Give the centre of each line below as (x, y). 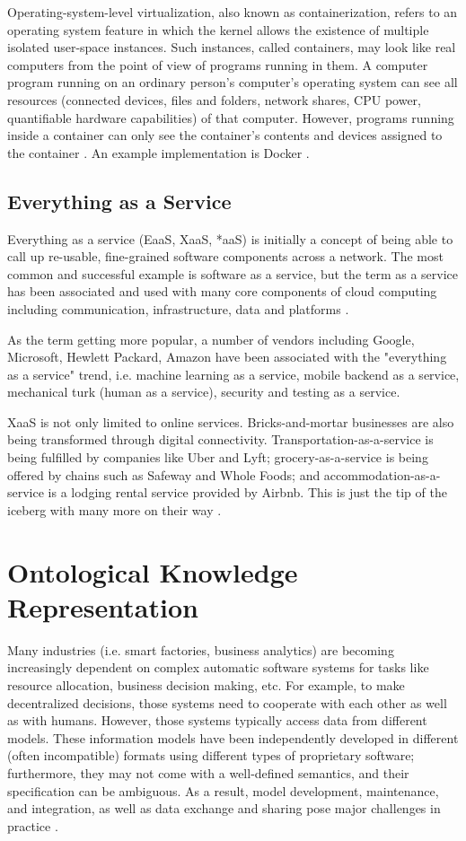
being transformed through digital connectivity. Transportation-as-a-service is (220, 439)
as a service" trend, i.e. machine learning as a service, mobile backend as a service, (233, 374)
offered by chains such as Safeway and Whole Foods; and (164, 474)
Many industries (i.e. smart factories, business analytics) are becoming (201, 649)
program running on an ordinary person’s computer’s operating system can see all (233, 82)
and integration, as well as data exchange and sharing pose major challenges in (224, 808)
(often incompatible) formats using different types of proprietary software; (211, 755)
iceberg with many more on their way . (114, 509)
